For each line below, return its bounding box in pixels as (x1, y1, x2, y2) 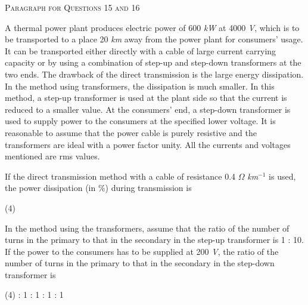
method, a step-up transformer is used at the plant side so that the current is (5, 91, 287, 104)
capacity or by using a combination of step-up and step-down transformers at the (5, 56, 301, 69)
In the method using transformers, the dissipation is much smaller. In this (5, 79, 275, 92)
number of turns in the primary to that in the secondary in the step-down (5, 257, 275, 269)
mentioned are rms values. (5, 150, 100, 162)
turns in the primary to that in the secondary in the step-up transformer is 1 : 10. (5, 233, 304, 246)
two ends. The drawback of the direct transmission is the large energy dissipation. (5, 67, 304, 80)
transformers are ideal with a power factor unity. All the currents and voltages (5, 138, 291, 150)
